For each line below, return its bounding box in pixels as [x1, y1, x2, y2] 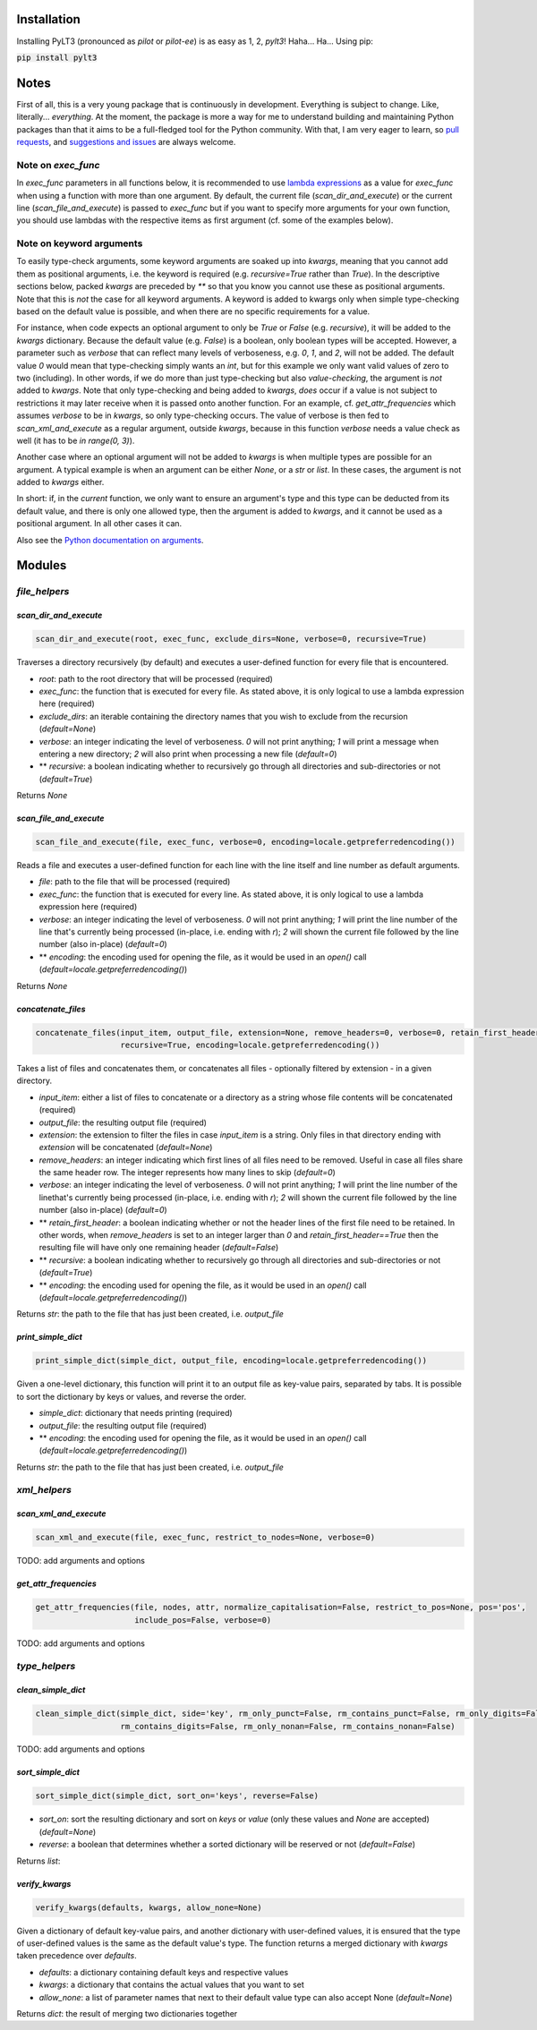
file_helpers [16, 585, 70, 598]
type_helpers [16, 1660, 76, 1673]
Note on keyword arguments [16, 237, 143, 250]
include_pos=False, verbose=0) [134, 1615, 272, 1625]
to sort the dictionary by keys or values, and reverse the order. [16, 1391, 246, 1402]
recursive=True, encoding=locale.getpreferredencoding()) [120, 1039, 380, 1050]
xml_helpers [16, 1484, 72, 1497]
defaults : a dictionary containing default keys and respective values [38, 1966, 289, 1977]
